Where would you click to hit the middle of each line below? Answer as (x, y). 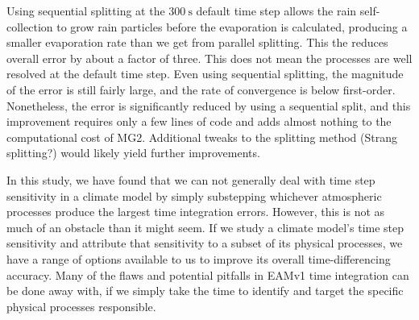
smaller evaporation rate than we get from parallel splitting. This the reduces (197, 42)
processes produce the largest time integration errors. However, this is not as (196, 212)
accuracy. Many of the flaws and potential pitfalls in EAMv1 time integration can (208, 274)
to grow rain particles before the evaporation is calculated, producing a (232, 26)
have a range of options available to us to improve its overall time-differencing (199, 258)
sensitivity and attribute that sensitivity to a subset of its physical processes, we (205, 243)
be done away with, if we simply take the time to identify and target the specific (205, 291)
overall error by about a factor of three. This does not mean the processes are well (209, 58)
